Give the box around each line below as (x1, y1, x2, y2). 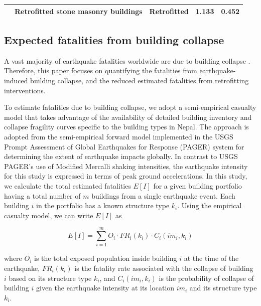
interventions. (4, 85, 46, 95)
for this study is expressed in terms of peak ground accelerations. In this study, (4, 171, 247, 181)
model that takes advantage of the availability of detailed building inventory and (4, 111, 252, 122)
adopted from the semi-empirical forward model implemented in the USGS (4, 131, 233, 141)
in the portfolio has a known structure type (36, 200, 170, 211)
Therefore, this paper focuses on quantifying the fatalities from (4, 65, 197, 76)
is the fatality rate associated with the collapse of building (74, 263, 253, 273)
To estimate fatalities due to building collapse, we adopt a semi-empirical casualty (4, 102, 256, 112)
